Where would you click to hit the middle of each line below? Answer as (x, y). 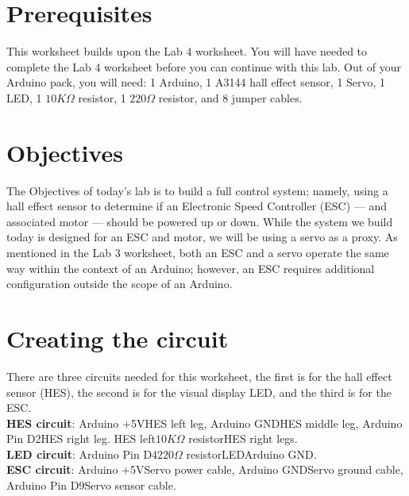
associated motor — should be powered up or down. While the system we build (200, 221)
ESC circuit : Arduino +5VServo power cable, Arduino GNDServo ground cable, (205, 469)
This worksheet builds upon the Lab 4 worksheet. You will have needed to (187, 51)
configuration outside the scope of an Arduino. (120, 284)
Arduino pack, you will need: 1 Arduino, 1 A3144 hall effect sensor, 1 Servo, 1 (196, 82)
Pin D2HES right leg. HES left (81, 438)
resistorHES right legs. (243, 438)
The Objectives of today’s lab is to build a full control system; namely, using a (197, 190)
